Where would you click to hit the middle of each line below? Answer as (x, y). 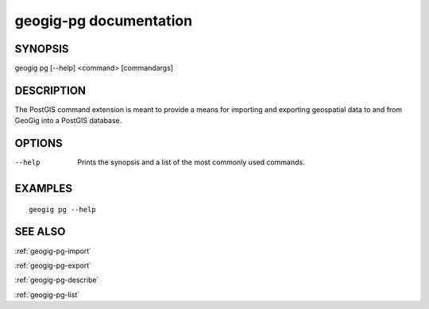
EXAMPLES (44, 189)
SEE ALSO (40, 232)
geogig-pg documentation (104, 21)
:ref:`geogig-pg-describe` (57, 280)
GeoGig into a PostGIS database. (68, 121)
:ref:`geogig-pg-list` (47, 295)
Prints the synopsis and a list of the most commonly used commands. (191, 162)
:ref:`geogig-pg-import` (53, 251)
